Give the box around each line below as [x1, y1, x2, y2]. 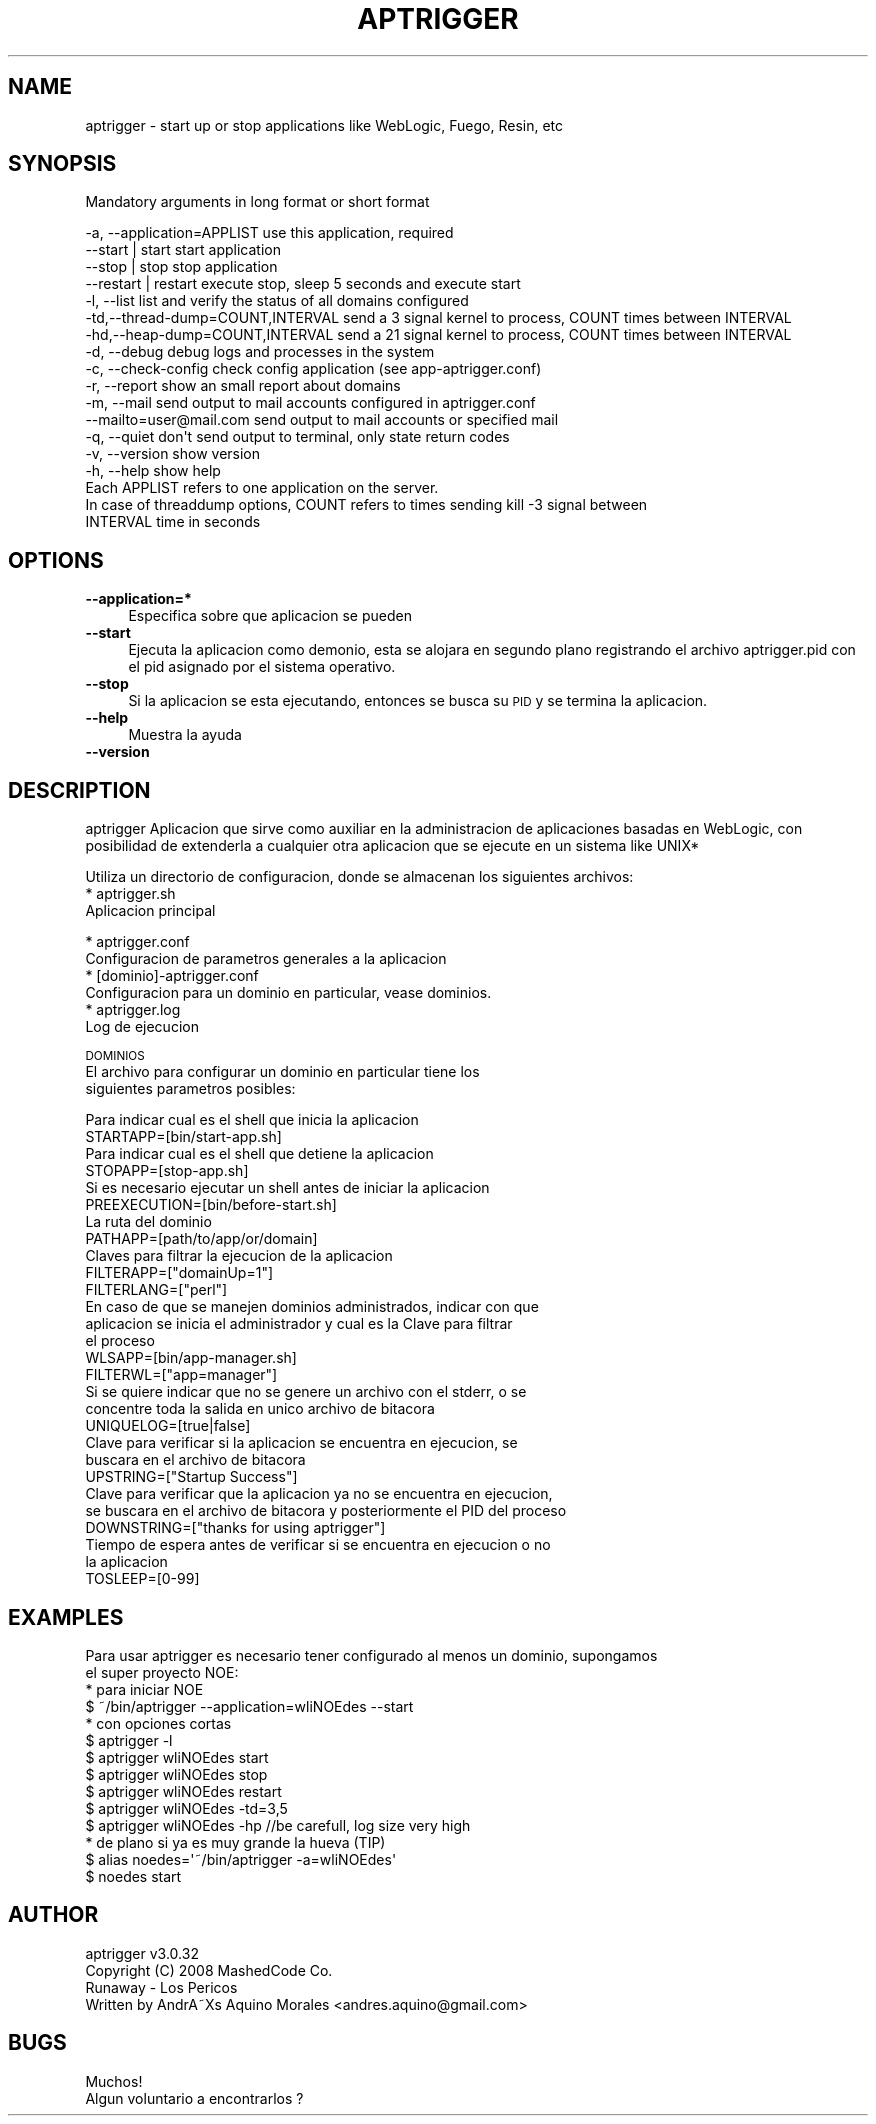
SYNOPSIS [8, 151, 117, 177]
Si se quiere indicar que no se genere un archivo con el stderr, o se [85, 1383, 527, 1401]
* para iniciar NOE [85, 1680, 204, 1698]
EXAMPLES [8, 1604, 124, 1630]
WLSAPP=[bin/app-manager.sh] [85, 1349, 297, 1367]
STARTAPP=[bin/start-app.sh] [85, 1128, 282, 1146]
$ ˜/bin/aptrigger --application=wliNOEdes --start [85, 1697, 414, 1715]
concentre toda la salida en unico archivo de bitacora [85, 1400, 435, 1418]
